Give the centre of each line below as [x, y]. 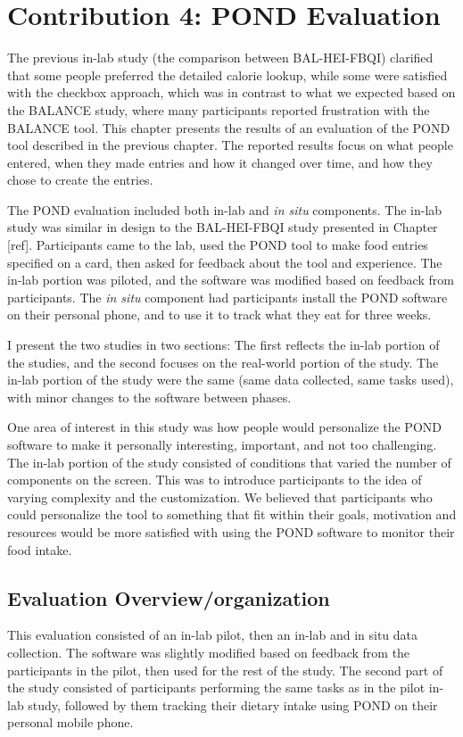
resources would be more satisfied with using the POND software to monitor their [231, 531]
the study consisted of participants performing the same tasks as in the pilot [216, 687]
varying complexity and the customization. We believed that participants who [220, 497]
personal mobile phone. [70, 722]
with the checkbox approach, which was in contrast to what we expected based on [231, 92]
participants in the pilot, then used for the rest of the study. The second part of [225, 670]
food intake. [40, 549]
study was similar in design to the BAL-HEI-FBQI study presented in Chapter [223, 227]
